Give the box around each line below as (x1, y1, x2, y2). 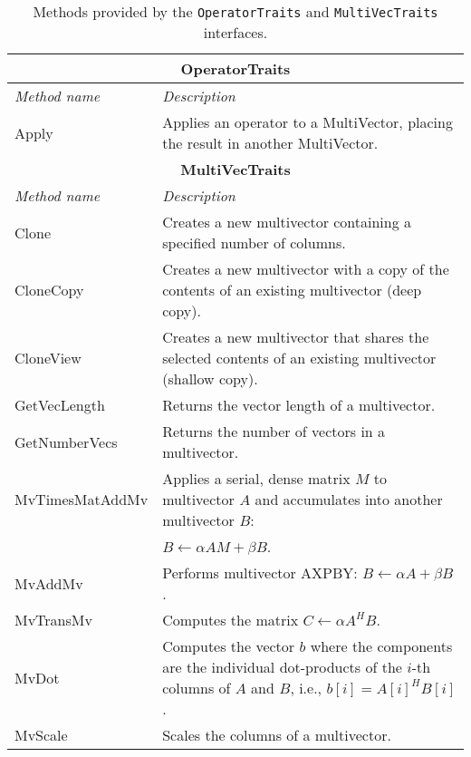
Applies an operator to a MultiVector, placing (162, 112, 453, 132)
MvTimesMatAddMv (14, 489, 149, 510)
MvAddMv (14, 572, 83, 594)
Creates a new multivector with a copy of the (162, 258, 449, 279)
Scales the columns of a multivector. (162, 724, 391, 745)
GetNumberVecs (14, 431, 118, 452)
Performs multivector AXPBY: (162, 562, 358, 583)
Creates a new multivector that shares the (162, 326, 429, 347)
